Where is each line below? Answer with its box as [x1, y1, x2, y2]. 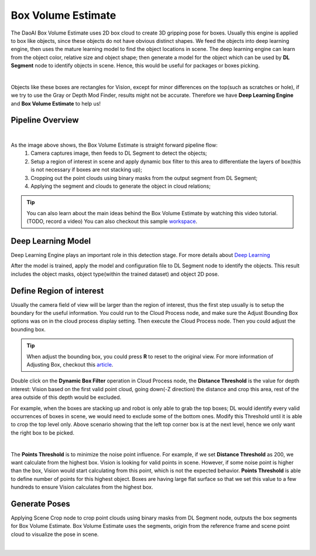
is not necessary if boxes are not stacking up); [30, 166, 143, 173]
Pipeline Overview [11, 115, 79, 126]
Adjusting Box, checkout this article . [26, 361, 114, 368]
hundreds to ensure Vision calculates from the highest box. [11, 484, 153, 491]
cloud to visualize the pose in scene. [11, 531, 99, 538]
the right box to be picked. [11, 429, 74, 436]
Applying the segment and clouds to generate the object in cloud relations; [30, 182, 211, 189]
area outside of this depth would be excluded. [11, 394, 122, 401]
